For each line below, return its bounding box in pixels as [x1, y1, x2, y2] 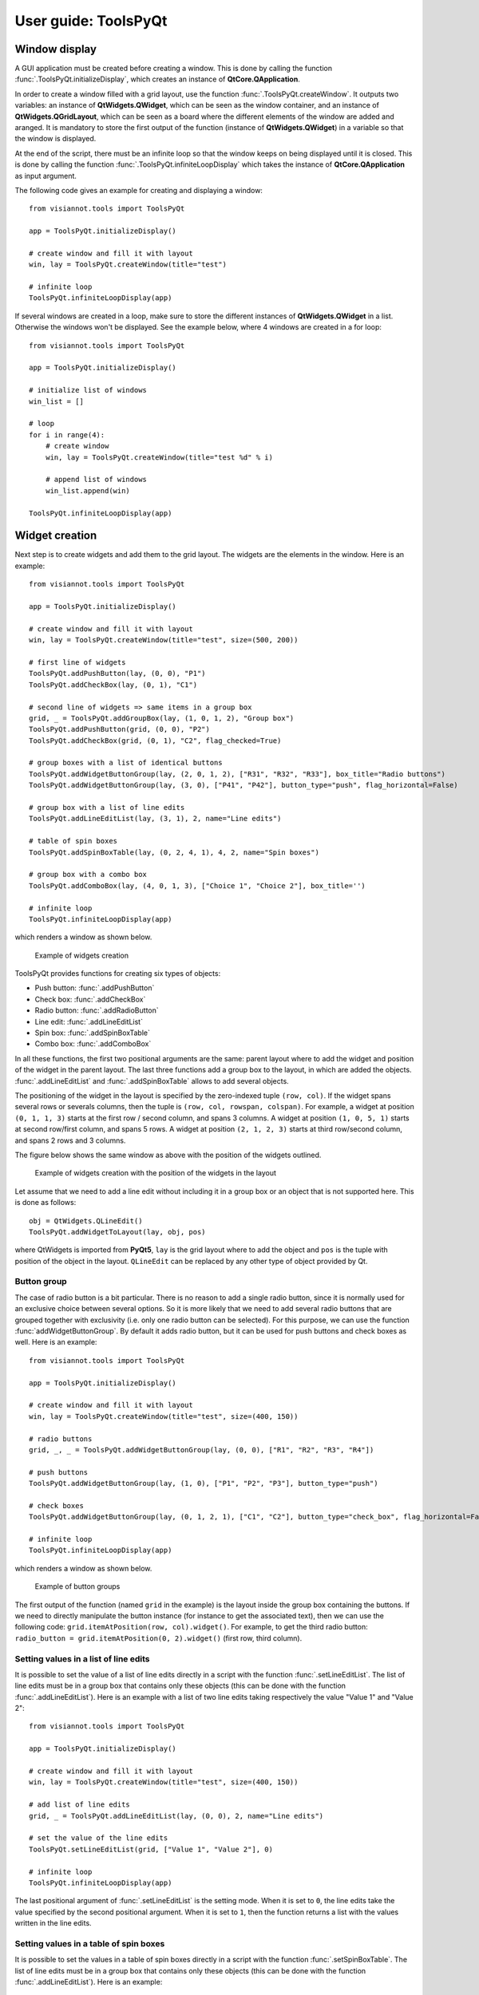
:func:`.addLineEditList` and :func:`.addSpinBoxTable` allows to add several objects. [14, 1076, 289, 1085]
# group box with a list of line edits [29, 803, 185, 812]
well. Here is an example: [14, 1337, 97, 1347]
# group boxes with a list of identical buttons [29, 758, 223, 768]
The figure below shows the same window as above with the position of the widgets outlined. [14, 1150, 322, 1159]
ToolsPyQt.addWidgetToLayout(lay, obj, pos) [29, 1227, 207, 1236]
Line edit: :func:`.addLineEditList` [34, 1017, 144, 1026]
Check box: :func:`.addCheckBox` [34, 994, 146, 1004]
